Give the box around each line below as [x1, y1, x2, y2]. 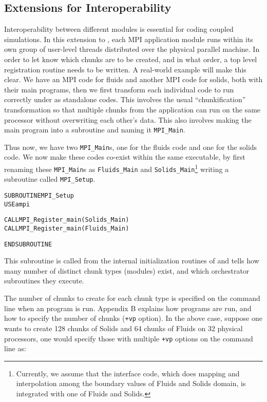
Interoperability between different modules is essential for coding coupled [4, 24, 234, 34]
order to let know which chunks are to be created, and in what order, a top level [4, 53, 257, 64]
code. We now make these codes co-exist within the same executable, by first [4, 151, 245, 162]
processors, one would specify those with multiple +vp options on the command [4, 333, 253, 343]
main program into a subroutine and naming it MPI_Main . [4, 124, 185, 135]
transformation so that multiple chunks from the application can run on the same [4, 104, 261, 114]
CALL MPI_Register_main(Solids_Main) [4, 216, 129, 224]
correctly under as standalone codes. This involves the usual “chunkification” [4, 94, 246, 105]
